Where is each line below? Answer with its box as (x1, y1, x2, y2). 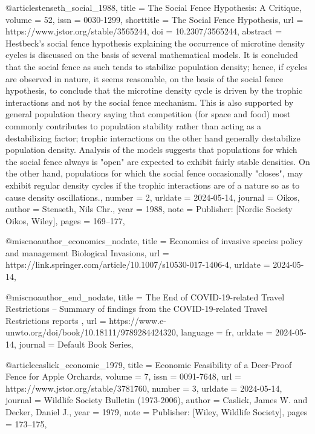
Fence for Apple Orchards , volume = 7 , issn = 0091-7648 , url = (5, 370, 241, 383)
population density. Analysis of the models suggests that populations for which (5, 143, 297, 156)
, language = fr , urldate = (175, 326, 273, 338)
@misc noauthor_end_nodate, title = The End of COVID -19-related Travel (5, 290, 285, 303)
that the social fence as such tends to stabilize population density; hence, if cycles (5, 60, 308, 73)
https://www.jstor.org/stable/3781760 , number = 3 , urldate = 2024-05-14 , (5, 381, 282, 394)
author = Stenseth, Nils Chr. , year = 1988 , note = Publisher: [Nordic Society (5, 202, 293, 215)
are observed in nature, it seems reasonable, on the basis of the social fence (5, 72, 284, 85)
